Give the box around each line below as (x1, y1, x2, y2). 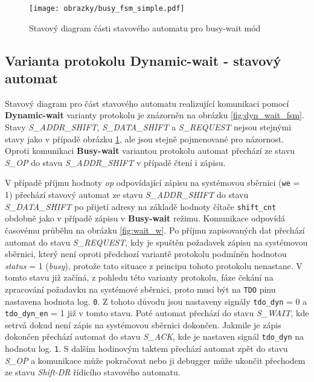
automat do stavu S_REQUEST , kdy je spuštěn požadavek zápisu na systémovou (5, 235, 308, 248)
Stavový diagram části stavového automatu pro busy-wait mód (29, 21, 261, 34)
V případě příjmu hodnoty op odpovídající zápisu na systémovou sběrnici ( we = (5, 176, 300, 189)
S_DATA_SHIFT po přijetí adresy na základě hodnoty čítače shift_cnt (5, 200, 277, 212)
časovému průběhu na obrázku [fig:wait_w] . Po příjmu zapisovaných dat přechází (5, 223, 305, 236)
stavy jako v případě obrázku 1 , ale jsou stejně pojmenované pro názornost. (5, 132, 284, 145)
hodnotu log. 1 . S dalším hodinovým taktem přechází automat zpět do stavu (5, 342, 288, 355)
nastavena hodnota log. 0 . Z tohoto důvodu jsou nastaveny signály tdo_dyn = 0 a (5, 294, 307, 307)
